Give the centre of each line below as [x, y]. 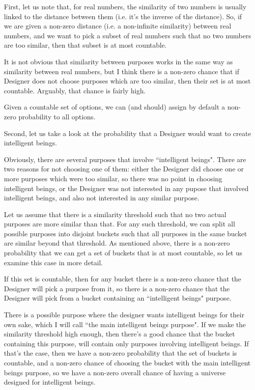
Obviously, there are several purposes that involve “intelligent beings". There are [125, 159]
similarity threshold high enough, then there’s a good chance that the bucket [120, 334]
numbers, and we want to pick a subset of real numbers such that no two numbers [128, 35]
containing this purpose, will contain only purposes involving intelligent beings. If [127, 343]
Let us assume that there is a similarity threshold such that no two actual [115, 214]
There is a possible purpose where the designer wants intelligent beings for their [124, 315]
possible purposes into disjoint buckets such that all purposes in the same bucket [126, 233]
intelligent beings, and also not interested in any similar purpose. [102, 198]
